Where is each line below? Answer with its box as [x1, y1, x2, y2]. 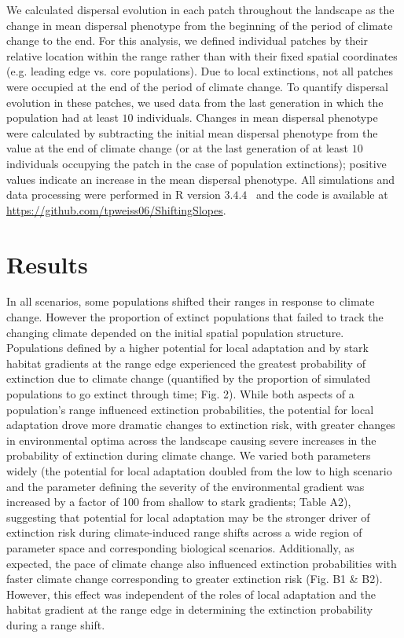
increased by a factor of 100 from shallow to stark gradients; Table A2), [6, 493, 351, 510]
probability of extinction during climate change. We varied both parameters [6, 447, 371, 464]
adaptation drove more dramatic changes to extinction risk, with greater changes [6, 416, 395, 433]
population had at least [6, 109, 119, 126]
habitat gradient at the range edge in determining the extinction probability [6, 601, 373, 618]
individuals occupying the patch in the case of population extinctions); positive [6, 155, 387, 171]
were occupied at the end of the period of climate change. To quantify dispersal [6, 78, 388, 94]
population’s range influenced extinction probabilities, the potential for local [6, 401, 374, 417]
